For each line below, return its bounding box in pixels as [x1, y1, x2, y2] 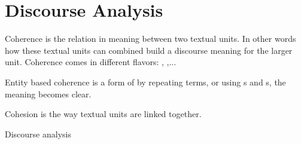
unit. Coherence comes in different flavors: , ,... [5, 56, 177, 68]
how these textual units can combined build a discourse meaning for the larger [5, 44, 293, 56]
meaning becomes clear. [5, 87, 92, 100]
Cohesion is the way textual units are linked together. [5, 108, 202, 120]
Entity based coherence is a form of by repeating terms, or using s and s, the [5, 75, 286, 88]
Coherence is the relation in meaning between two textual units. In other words [5, 32, 296, 45]
